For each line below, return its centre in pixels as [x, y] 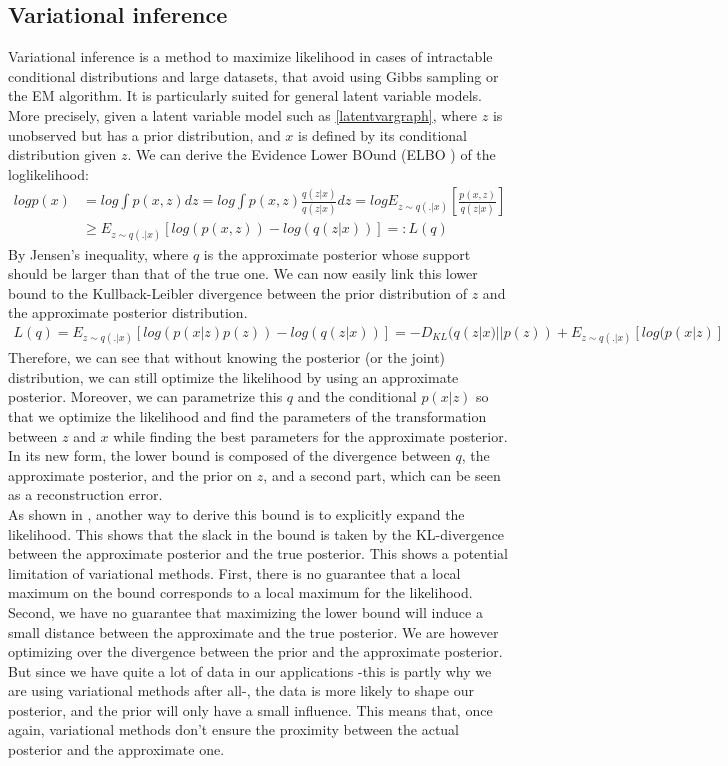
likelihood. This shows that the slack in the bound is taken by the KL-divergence [256, 533]
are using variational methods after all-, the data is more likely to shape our [241, 690]
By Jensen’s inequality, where [98, 253]
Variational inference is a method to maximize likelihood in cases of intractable [250, 56]
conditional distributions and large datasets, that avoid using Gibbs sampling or [253, 75]
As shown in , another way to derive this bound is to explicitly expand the [236, 513]
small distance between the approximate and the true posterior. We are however [253, 631]
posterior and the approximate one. [116, 749]
